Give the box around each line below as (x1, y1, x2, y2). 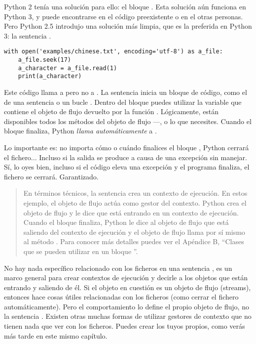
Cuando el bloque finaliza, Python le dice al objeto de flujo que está (23, 217, 229, 227)
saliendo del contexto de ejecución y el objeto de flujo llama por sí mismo (23, 226, 245, 237)
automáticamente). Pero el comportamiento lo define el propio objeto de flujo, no (4, 301, 249, 311)
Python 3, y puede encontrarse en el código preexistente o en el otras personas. (4, 11, 243, 21)
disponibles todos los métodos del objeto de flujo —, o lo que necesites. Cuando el (4, 116, 252, 126)
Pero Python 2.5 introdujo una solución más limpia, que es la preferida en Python (4, 21, 252, 31)
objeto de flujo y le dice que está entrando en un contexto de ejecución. (23, 207, 239, 217)
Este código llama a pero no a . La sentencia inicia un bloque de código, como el (4, 87, 247, 97)
